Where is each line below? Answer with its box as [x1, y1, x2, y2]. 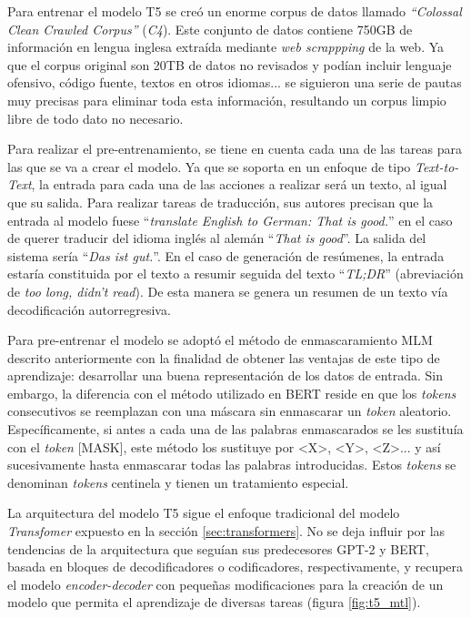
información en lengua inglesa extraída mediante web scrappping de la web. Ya [7, 37, 445, 56]
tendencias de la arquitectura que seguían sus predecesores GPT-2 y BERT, [7, 539, 429, 558]
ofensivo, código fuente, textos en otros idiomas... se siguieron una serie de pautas [7, 73, 462, 92]
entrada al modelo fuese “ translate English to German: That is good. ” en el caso [7, 210, 453, 229]
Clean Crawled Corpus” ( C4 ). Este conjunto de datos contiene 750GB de [7, 19, 413, 38]
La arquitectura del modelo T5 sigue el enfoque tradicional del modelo [7, 503, 400, 522]
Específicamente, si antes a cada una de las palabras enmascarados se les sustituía [7, 420, 464, 439]
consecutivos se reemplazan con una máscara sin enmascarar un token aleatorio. [7, 401, 452, 420]
